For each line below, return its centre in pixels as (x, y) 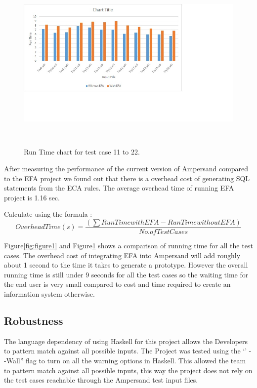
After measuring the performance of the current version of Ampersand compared (126, 168)
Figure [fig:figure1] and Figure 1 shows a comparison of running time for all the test (128, 245)
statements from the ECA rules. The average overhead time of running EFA (119, 188)
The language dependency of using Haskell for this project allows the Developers (126, 341)
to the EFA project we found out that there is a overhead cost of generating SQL (127, 178)
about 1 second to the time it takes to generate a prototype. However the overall (126, 265)
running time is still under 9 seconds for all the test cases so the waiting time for (126, 274)
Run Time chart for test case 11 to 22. (82, 152)
